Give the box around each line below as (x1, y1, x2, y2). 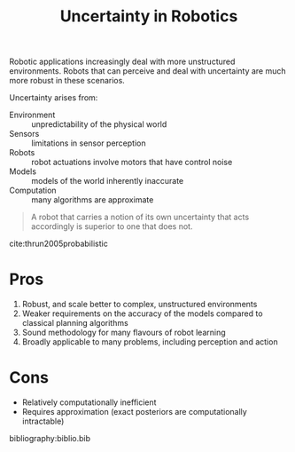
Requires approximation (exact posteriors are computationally (21, 407, 248, 417)
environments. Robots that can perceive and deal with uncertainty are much (9, 66, 286, 76)
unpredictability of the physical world (31, 119, 167, 130)
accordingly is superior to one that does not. (30, 221, 193, 232)
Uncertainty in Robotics (59, 6, 238, 27)
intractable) (21, 416, 65, 427)
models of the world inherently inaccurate (31, 176, 184, 186)
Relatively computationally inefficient (21, 397, 157, 408)
